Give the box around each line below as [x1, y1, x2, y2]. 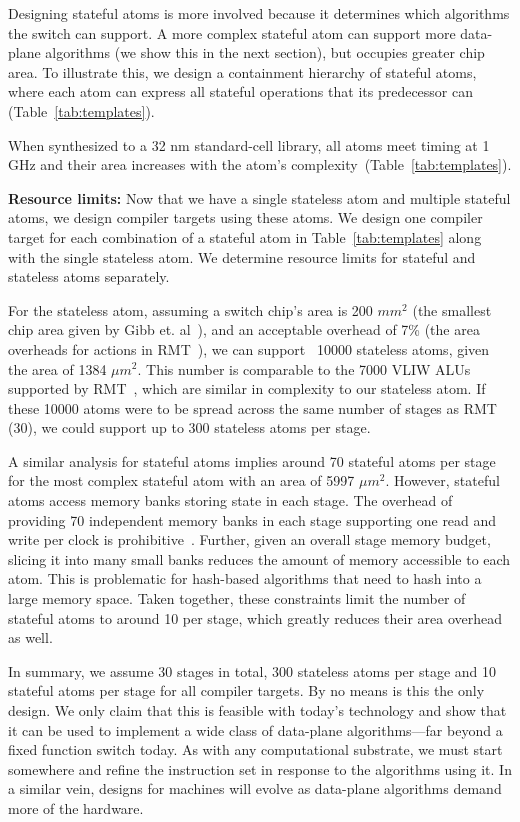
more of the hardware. [8, 797, 144, 818]
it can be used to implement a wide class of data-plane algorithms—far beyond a [8, 719, 503, 740]
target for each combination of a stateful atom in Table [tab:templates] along [8, 226, 482, 247]
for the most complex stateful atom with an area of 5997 [8, 470, 355, 491]
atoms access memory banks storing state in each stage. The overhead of [8, 490, 453, 511]
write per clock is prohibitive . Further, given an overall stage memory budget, [8, 529, 491, 550]
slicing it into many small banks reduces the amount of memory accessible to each [8, 548, 511, 569]
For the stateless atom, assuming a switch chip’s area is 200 [8, 299, 373, 320]
